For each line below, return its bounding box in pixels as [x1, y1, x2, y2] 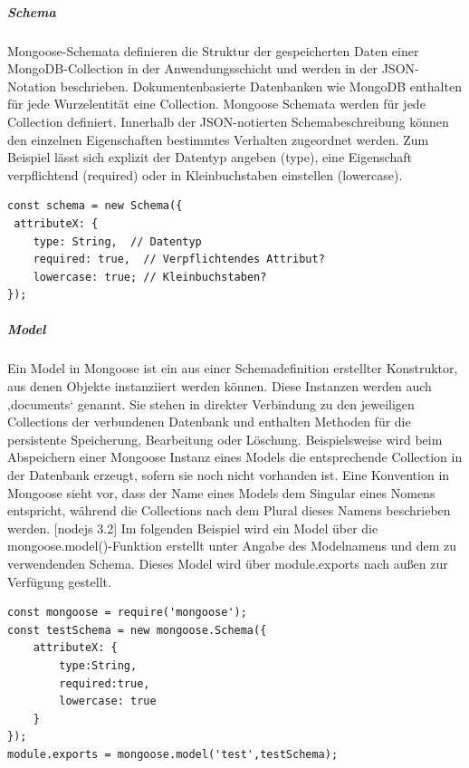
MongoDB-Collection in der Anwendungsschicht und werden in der [7, 59, 378, 78]
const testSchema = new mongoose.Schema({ [7, 623, 267, 637]
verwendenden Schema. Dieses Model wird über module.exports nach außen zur [7, 553, 448, 572]
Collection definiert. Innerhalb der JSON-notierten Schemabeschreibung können [7, 111, 449, 130]
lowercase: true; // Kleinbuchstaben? [33, 270, 267, 283]
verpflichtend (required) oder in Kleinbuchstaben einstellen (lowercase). [7, 165, 403, 184]
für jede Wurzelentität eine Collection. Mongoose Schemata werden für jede [7, 94, 426, 113]
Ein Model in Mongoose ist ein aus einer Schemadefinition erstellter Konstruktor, [7, 359, 458, 378]
